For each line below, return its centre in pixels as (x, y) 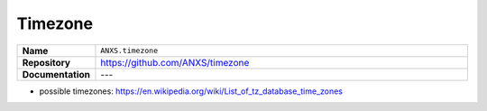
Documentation (56, 74)
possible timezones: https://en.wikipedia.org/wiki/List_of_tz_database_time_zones (191, 91)
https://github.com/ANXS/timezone (175, 62)
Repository (46, 62)
